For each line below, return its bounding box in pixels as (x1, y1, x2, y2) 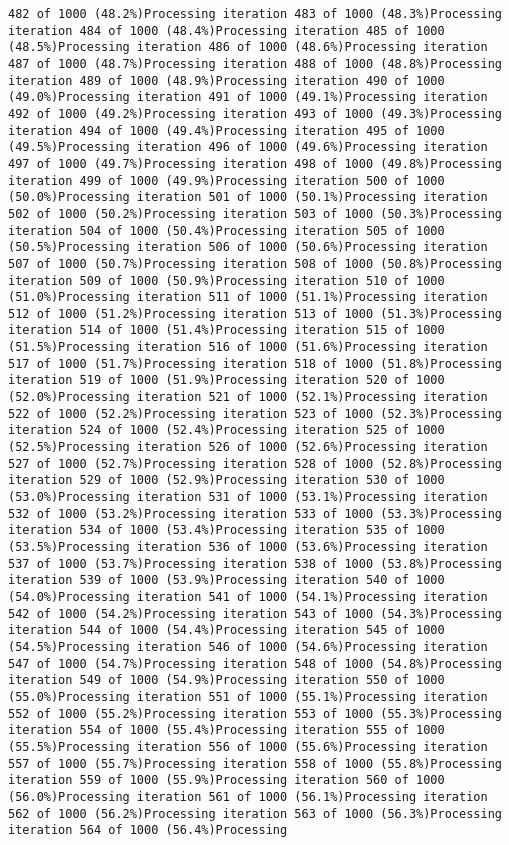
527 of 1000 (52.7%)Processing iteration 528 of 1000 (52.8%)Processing (8, 456, 502, 471)
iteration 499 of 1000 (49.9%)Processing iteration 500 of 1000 (8, 173, 445, 188)
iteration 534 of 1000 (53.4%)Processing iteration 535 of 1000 (8, 523, 445, 538)
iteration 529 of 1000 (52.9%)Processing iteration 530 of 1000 (8, 473, 445, 488)
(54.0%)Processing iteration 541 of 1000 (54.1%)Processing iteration (8, 589, 488, 604)
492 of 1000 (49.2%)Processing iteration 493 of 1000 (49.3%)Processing (8, 106, 502, 121)
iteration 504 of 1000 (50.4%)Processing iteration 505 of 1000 (8, 223, 445, 238)
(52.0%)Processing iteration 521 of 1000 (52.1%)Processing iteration (8, 390, 488, 405)
